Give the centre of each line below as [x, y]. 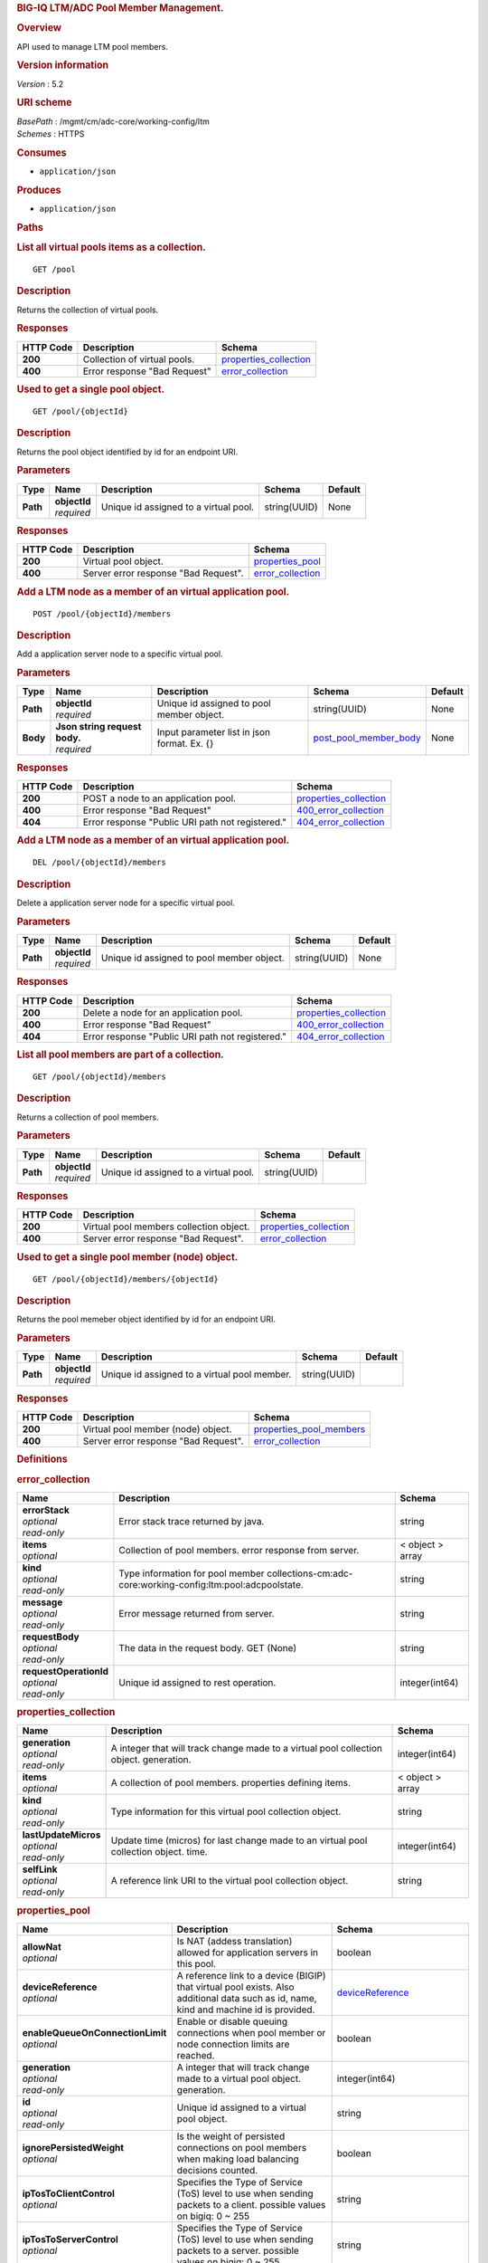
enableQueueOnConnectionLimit [94, 2033]
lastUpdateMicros [61, 1835]
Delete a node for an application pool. [163, 1012]
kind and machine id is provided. [246, 2010]
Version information [63, 65]
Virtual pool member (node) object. [157, 1428]
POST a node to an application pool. [160, 798]
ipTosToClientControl [68, 2193]
